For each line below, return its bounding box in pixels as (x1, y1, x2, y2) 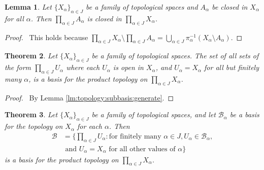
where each (66, 62, 100, 73)
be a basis (229, 109, 259, 120)
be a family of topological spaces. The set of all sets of (91, 50, 259, 61)
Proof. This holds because (5, 31, 88, 42)
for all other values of (109, 145, 176, 153)
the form (5, 62, 31, 73)
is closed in (87, 13, 122, 23)
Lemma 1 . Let (5, 2, 52, 12)
